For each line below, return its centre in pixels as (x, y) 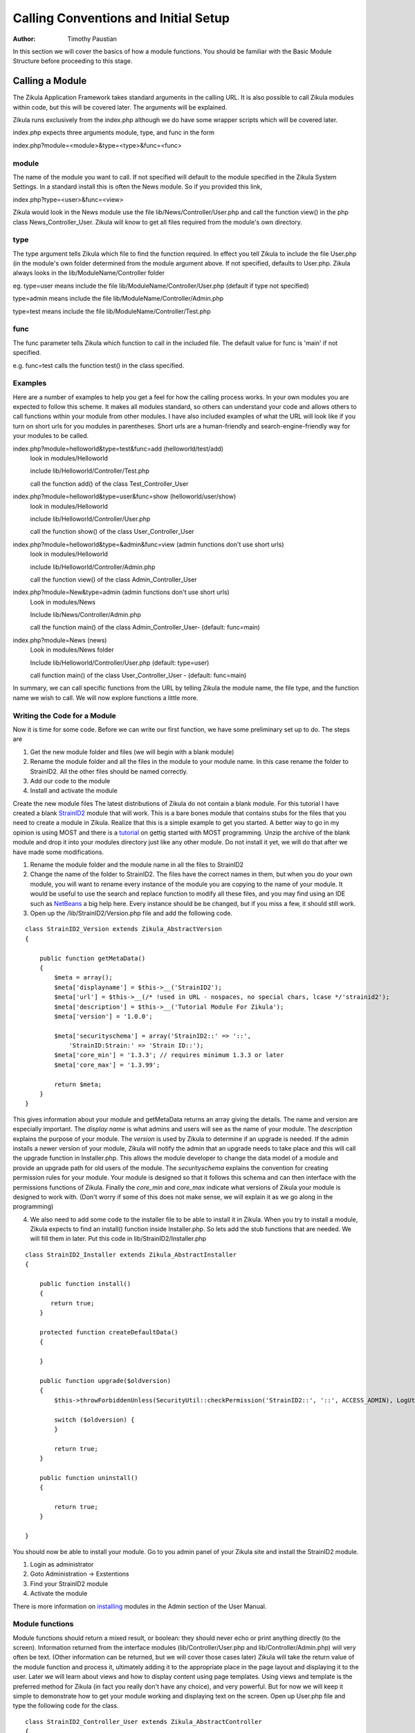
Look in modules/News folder (72, 650)
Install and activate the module (74, 791)
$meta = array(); (84, 978)
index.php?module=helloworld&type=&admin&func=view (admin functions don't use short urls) (148, 544)
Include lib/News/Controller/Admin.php (86, 615)
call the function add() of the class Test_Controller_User (109, 484)
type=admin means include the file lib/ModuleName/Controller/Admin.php (118, 299)
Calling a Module (50, 81)
